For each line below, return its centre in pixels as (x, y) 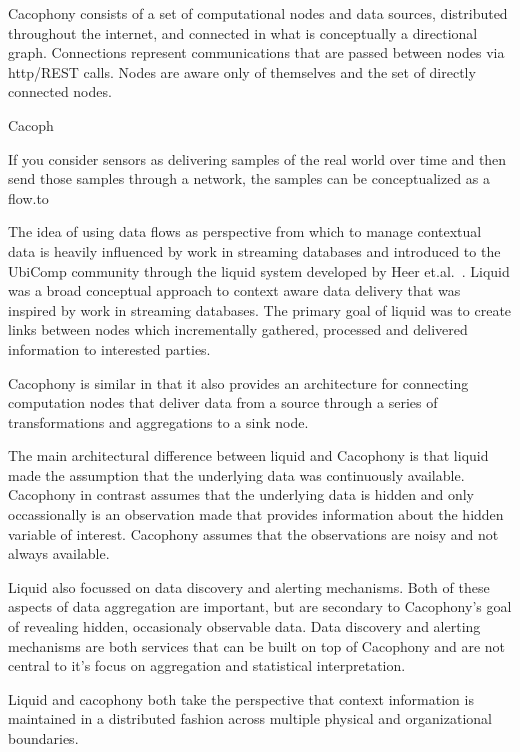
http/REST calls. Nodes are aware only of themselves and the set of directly (242, 71)
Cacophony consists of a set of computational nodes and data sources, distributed (258, 13)
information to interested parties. (109, 348)
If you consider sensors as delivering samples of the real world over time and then (257, 158)
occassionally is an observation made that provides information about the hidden (256, 514)
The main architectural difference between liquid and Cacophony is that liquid (248, 455)
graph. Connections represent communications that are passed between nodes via (256, 52)
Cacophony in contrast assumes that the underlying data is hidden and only (241, 494)
